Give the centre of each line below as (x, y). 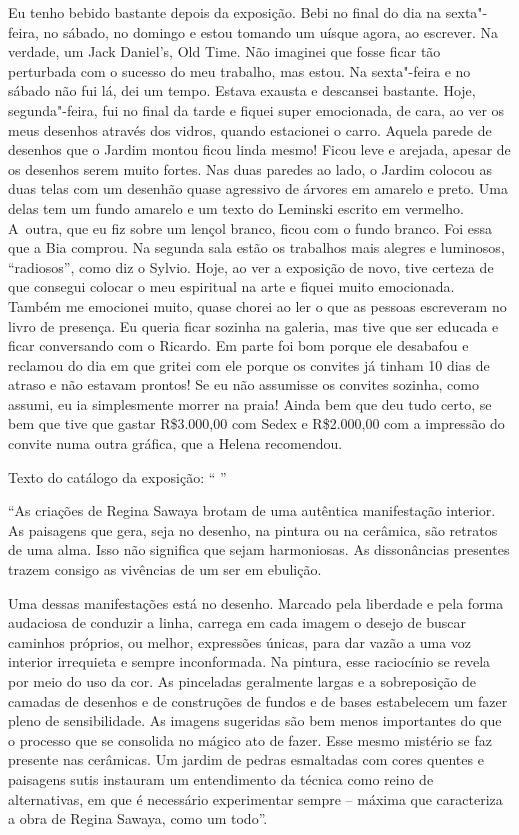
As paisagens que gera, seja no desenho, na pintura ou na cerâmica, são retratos (253, 529)
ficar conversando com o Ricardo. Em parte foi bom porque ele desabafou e (238, 345)
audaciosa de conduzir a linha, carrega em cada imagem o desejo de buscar (237, 622)
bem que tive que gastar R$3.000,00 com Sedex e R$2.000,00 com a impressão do (256, 423)
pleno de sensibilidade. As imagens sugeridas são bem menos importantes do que (255, 720)
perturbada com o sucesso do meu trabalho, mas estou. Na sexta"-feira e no (239, 70)
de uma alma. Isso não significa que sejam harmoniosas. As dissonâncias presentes (259, 549)
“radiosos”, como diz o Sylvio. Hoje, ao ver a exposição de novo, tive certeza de (251, 266)
